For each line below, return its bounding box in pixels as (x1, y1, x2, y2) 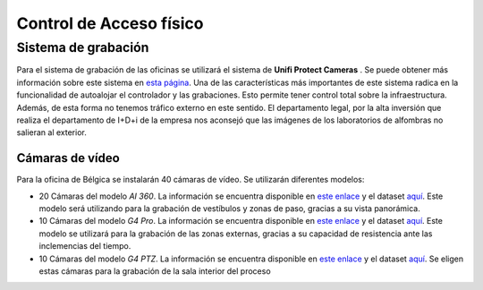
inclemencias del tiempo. (38, 241, 131, 252)
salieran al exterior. (16, 127, 87, 138)
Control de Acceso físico (16, 13, 204, 33)
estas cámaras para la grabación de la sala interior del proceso (38, 265, 272, 277)
